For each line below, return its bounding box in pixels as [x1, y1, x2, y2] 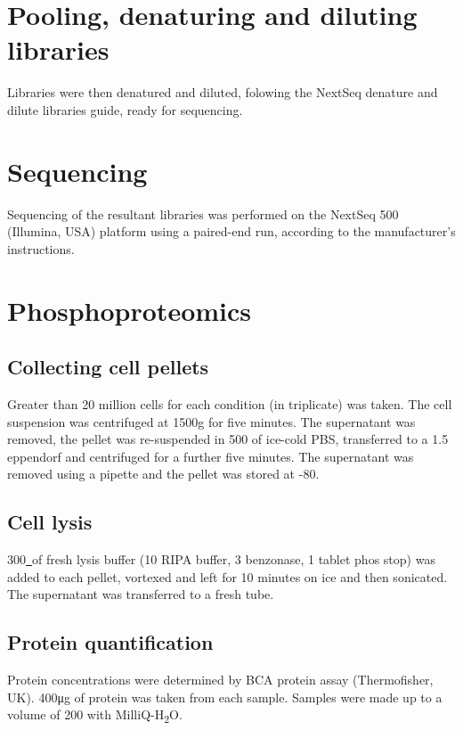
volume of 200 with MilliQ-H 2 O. [7, 705, 183, 726]
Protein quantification [7, 628, 214, 656]
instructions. [7, 239, 75, 258]
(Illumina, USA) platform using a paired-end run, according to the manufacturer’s [7, 222, 456, 241]
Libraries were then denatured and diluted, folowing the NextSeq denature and [7, 83, 438, 102]
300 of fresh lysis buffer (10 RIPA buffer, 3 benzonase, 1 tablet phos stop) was [7, 550, 435, 569]
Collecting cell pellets [7, 353, 209, 381]
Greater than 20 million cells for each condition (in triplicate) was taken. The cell [7, 394, 452, 413]
